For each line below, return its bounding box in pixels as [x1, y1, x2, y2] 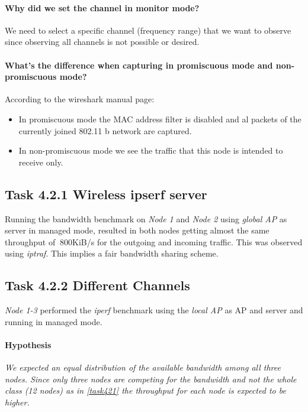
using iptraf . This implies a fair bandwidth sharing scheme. [5, 247, 219, 259]
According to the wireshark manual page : [5, 93, 155, 105]
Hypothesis [5, 338, 52, 351]
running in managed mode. [5, 315, 102, 327]
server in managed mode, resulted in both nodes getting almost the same [5, 224, 269, 236]
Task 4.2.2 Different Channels [5, 276, 190, 294]
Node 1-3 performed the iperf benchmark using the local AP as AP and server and [5, 304, 303, 316]
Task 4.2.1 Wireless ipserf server [5, 184, 207, 203]
